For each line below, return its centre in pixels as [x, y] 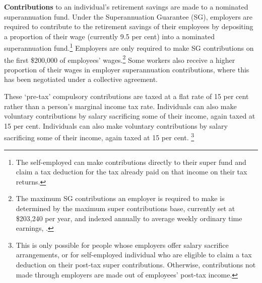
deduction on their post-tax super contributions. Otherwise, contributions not [136, 265]
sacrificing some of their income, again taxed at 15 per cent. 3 [99, 137]
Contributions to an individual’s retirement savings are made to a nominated [126, 7]
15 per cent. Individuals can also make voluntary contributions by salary [116, 125]
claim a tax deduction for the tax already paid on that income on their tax [132, 172]
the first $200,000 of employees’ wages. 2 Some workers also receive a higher [120, 59]
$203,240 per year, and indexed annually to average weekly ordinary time [129, 218]
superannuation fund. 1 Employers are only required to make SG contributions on [129, 47]
